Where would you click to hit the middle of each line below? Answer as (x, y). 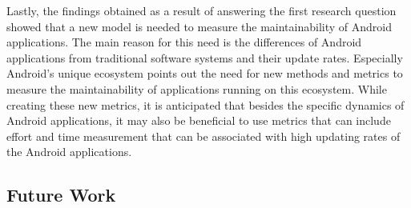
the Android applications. (69, 152)
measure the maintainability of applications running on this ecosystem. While (197, 88)
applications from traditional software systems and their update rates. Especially (205, 57)
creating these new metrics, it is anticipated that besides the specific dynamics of (205, 104)
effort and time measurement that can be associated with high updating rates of (203, 136)
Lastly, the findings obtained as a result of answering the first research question (201, 10)
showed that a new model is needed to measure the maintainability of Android (199, 26)
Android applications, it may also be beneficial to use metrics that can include (199, 120)
